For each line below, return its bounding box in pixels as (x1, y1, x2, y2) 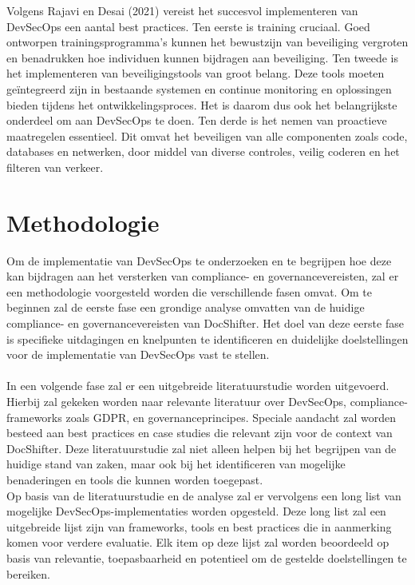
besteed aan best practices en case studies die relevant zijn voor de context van (6, 424, 393, 441)
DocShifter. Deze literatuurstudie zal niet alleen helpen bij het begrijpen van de (6, 440, 397, 456)
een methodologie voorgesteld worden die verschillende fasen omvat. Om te (6, 283, 373, 300)
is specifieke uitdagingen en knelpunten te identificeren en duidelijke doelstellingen (6, 330, 409, 347)
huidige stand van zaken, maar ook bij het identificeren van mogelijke (6, 456, 346, 472)
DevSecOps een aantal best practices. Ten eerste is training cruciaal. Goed (6, 18, 370, 34)
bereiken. (6, 565, 50, 582)
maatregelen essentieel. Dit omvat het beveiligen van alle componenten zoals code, (6, 127, 408, 144)
